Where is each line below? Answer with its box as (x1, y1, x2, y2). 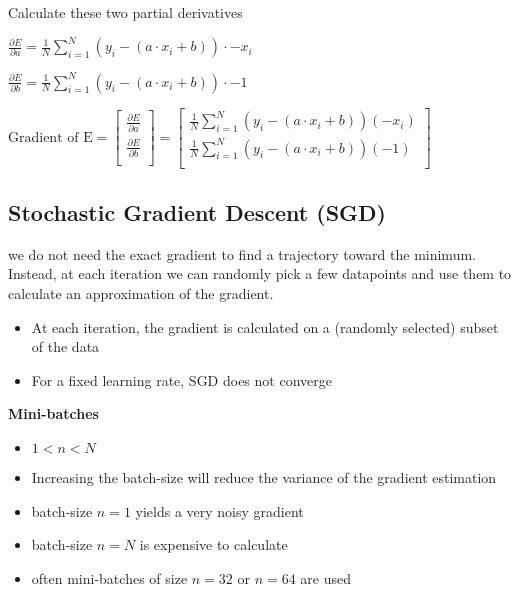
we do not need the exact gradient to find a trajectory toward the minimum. (8, 243, 476, 264)
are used (300, 567, 352, 588)
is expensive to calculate (139, 534, 288, 555)
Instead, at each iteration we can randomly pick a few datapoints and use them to (8, 263, 512, 284)
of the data (31, 336, 100, 357)
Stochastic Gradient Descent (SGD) (8, 197, 386, 228)
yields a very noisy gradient (135, 500, 304, 521)
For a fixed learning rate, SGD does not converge (31, 369, 332, 390)
